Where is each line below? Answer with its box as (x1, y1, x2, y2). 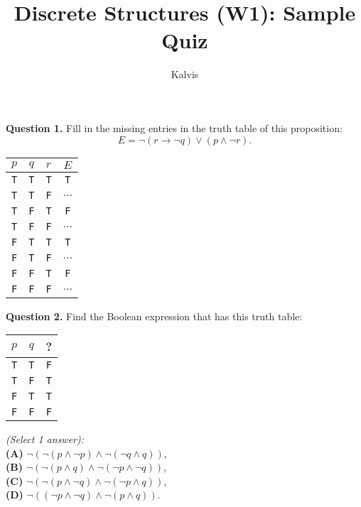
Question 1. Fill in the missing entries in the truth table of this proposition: (6, 120, 343, 135)
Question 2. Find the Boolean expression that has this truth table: (6, 308, 303, 323)
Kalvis (171, 67, 199, 82)
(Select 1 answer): (6, 432, 85, 447)
